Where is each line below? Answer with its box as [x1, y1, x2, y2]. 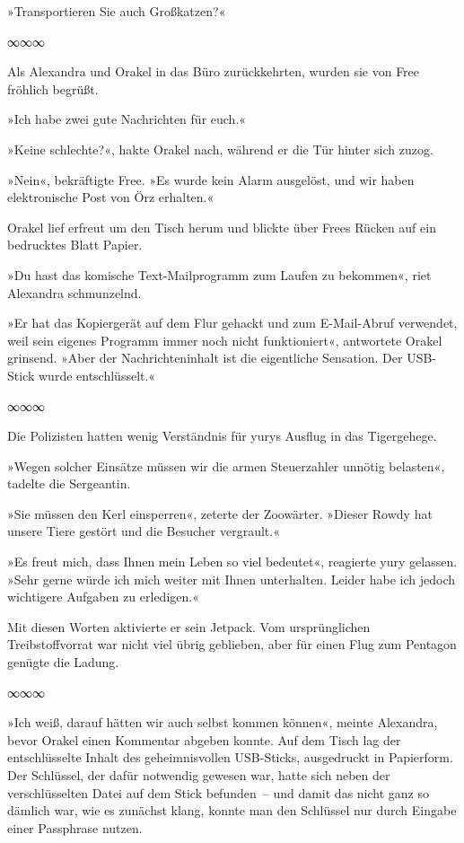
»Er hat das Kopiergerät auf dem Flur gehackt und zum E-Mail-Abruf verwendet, [7, 313, 458, 332]
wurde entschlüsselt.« [38, 365, 156, 384]
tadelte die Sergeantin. [7, 474, 131, 493]
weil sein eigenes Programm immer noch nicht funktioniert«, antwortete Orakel [7, 330, 442, 349]
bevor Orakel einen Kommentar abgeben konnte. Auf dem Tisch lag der [7, 730, 401, 749]
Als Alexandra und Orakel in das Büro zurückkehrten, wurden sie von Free [7, 62, 420, 81]
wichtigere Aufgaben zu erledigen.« [7, 587, 199, 606]
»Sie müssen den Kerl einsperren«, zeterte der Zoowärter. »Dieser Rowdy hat [7, 504, 433, 522]
